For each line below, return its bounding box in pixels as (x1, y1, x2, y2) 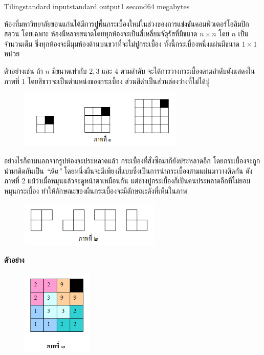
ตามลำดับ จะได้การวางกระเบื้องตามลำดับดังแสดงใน (120, 65, 255, 76)
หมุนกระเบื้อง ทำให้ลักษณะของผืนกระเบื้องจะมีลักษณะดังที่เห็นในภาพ (4, 185, 187, 196)
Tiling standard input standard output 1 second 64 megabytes (4, 1, 190, 11)
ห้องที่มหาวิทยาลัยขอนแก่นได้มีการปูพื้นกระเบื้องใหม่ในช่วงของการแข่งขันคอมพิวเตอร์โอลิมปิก (4, 18, 249, 29)
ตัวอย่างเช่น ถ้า (4, 65, 43, 76)
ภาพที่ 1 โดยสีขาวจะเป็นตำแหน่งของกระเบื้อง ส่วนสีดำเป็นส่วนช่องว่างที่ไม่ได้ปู (4, 75, 210, 86)
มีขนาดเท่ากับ (52, 65, 87, 76)
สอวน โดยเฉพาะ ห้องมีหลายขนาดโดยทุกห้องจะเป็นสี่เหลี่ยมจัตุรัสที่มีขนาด (4, 28, 197, 39)
